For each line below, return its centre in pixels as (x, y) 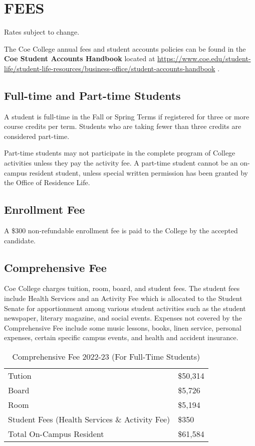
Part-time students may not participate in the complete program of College (120, 153)
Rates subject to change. (42, 32)
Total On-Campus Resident (56, 434)
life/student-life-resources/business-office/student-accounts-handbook (110, 68)
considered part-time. (37, 136)
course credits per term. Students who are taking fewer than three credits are (123, 126)
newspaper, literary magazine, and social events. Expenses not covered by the (123, 318)
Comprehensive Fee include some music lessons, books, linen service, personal (123, 327)
